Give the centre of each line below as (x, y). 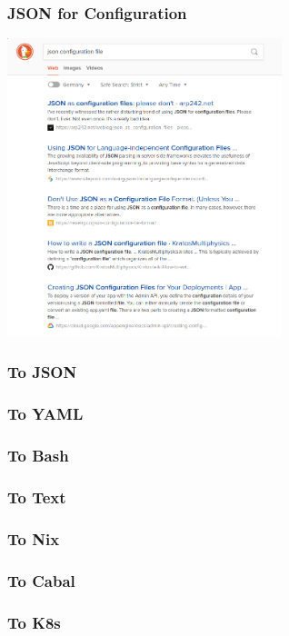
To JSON (42, 372)
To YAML (45, 414)
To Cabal (41, 580)
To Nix (34, 538)
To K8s (34, 622)
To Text (37, 497)
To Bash (38, 456)
